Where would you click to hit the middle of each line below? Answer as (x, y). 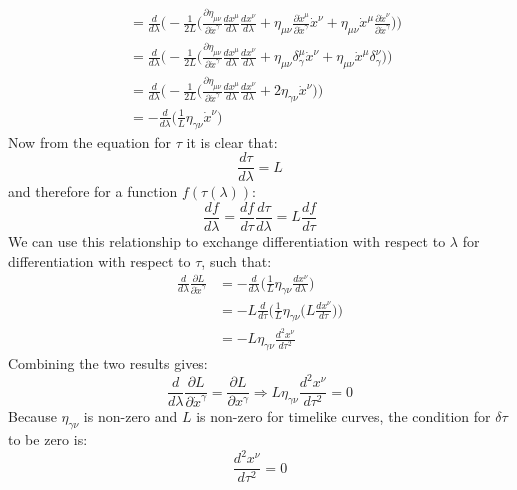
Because (32, 416)
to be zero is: (48, 439)
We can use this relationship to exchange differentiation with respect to (227, 240)
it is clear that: (232, 141)
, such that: (236, 260)
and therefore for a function (93, 191)
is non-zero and (130, 416)
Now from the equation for (90, 141)
